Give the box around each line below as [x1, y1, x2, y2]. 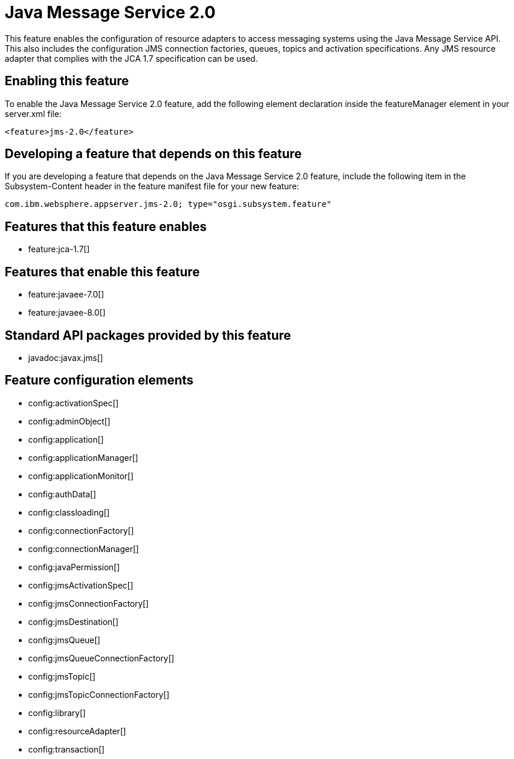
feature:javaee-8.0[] [28, 307, 106, 318]
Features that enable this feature [5, 264, 200, 279]
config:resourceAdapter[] [28, 725, 126, 736]
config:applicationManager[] [28, 452, 139, 463]
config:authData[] [28, 489, 96, 499]
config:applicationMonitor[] [28, 470, 134, 481]
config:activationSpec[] [28, 397, 119, 408]
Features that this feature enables [5, 219, 207, 234]
